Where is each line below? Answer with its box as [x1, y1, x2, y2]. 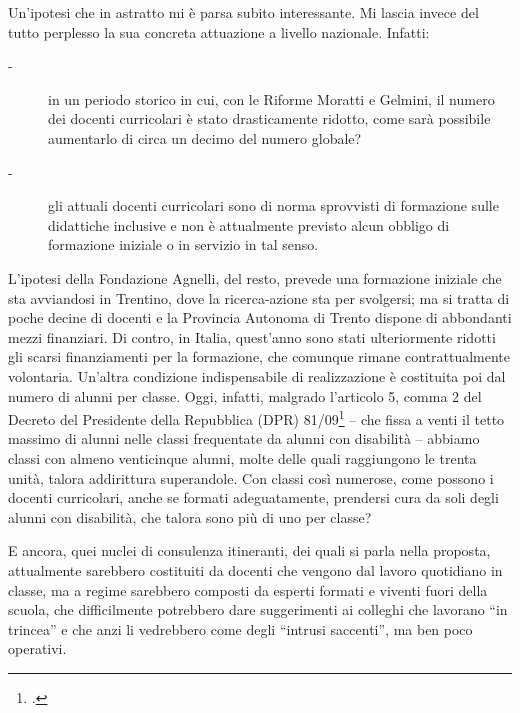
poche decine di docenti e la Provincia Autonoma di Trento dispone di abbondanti [8, 307, 512, 328]
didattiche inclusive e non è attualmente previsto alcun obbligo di [48, 214, 450, 235]
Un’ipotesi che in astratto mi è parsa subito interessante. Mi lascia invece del [8, 2, 479, 22]
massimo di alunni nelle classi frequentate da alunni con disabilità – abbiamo [8, 428, 480, 449]
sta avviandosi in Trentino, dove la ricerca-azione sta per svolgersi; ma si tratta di [8, 287, 510, 308]
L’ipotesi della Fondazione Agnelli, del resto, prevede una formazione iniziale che [8, 267, 502, 288]
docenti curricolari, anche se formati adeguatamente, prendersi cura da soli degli [8, 487, 499, 508]
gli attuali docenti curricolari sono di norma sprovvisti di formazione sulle [48, 195, 499, 216]
